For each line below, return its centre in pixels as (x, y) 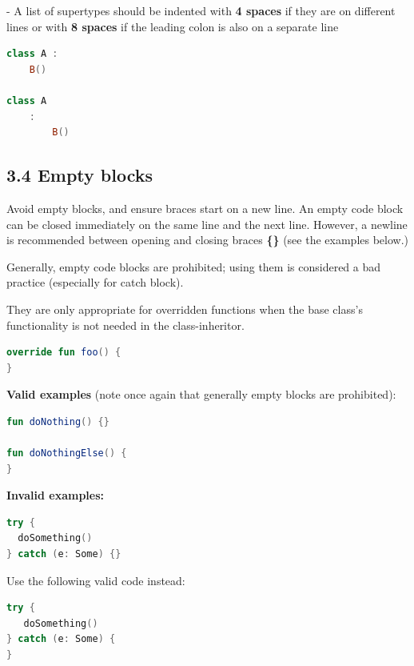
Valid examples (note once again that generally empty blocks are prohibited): (201, 394)
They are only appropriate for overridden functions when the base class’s (185, 309)
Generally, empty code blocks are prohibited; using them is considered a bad (194, 266)
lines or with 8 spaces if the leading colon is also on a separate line (173, 26)
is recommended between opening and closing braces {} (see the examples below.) (208, 240)
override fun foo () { (64, 353)
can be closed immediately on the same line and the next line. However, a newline (207, 224)
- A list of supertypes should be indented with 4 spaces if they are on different (201, 10)
